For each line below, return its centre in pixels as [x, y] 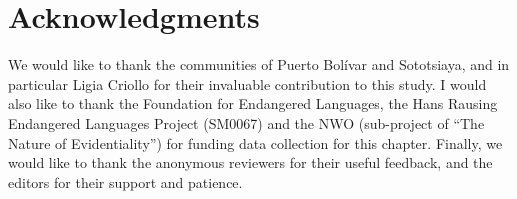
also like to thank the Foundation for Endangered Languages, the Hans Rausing [253, 103]
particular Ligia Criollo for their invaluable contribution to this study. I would [247, 83]
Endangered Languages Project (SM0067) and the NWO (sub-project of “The [246, 122]
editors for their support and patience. [125, 181]
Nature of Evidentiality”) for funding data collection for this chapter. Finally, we [255, 142]
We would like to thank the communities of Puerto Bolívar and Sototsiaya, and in [259, 64]
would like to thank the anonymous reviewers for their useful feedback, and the [250, 162]
